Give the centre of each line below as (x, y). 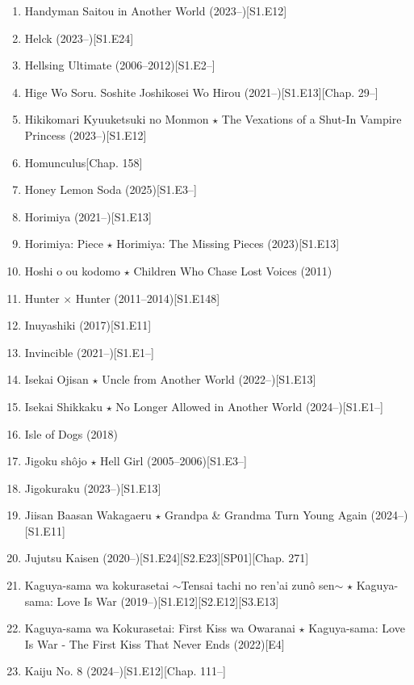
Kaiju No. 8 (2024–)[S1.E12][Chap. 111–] (125, 671)
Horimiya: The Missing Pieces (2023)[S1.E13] (228, 244)
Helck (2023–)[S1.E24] (79, 38)
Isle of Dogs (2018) (71, 433)
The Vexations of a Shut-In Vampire (312, 119)
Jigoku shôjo (56, 461)
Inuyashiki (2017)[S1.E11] (88, 325)
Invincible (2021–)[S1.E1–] (89, 352)
